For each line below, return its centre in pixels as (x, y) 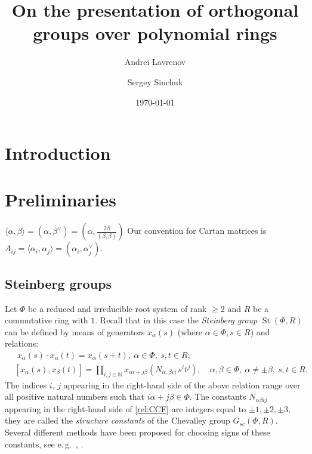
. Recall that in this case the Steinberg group (176, 320)
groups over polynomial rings (155, 33)
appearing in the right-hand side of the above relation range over (182, 384)
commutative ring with (47, 320)
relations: (22, 343)
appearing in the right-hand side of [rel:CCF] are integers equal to (126, 408)
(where (190, 331)
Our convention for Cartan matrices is (197, 231)
